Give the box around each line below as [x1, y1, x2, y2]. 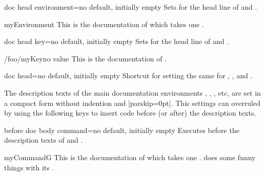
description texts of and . [4, 135, 83, 145]
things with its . [4, 162, 54, 172]
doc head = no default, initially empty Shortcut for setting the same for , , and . [4, 70, 253, 81]
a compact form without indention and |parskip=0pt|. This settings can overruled [4, 97, 260, 108]
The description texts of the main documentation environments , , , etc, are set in [4, 87, 261, 98]
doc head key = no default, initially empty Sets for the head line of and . [4, 36, 229, 47]
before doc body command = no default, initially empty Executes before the [4, 124, 239, 135]
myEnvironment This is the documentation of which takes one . [4, 18, 204, 29]
